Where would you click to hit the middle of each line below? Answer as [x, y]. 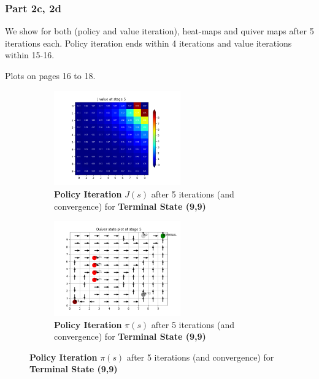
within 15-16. [30, 55]
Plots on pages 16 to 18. [50, 75]
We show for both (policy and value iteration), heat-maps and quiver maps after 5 [159, 31]
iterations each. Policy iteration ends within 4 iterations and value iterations [148, 43]
